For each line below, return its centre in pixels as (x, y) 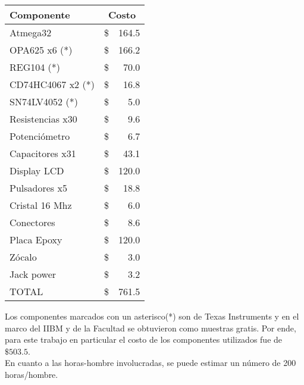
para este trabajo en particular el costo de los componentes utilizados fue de (144, 339)
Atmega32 (31, 32)
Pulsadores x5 (38, 188)
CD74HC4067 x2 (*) (52, 84)
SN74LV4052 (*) (44, 101)
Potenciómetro (40, 136)
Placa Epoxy (36, 240)
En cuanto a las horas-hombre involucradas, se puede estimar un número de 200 (151, 363)
